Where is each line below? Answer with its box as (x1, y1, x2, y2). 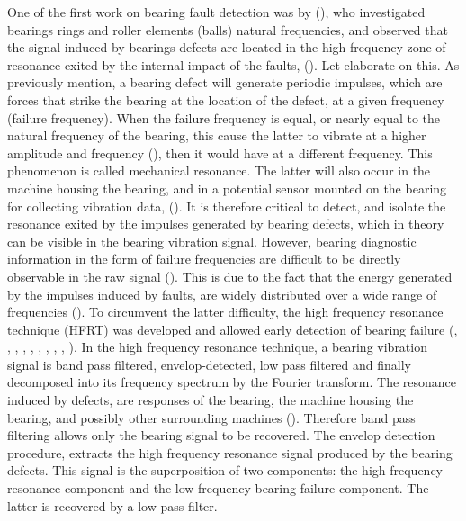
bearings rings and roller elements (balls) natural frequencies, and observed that (7, 20, 448, 39)
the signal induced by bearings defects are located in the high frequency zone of (7, 38, 446, 57)
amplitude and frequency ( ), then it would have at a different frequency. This (7, 143, 433, 162)
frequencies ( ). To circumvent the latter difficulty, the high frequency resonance (7, 302, 444, 321)
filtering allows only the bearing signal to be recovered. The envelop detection (7, 426, 435, 445)
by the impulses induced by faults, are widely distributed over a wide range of (7, 284, 437, 303)
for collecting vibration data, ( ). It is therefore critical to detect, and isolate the (7, 196, 446, 215)
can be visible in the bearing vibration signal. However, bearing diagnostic (7, 231, 417, 250)
